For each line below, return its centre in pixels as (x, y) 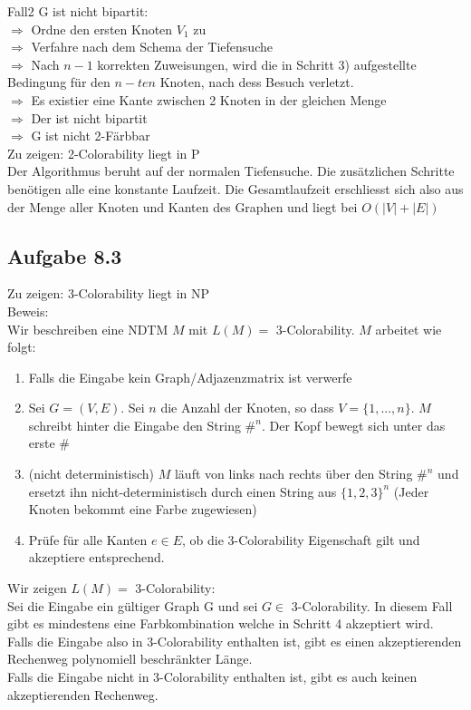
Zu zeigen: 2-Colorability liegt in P (104, 153)
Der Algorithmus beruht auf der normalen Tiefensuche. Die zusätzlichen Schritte (231, 171)
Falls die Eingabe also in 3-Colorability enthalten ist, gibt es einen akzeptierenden (235, 641)
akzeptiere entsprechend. (96, 557)
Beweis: (28, 311)
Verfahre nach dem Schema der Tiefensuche (152, 47)
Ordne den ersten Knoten (102, 29)
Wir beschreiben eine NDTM (88, 329)
